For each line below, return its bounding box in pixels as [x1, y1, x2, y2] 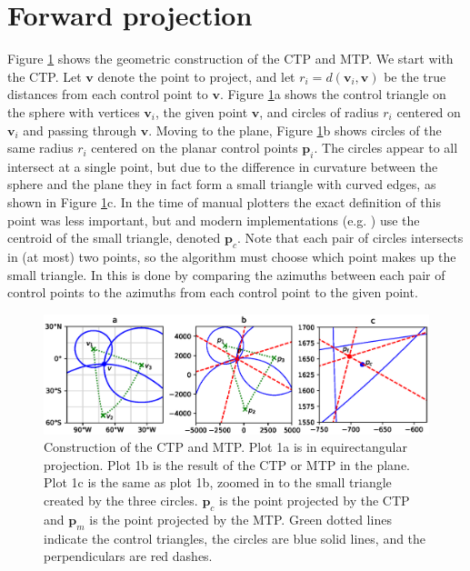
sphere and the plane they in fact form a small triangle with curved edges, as [7, 175, 436, 194]
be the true [384, 66, 446, 85]
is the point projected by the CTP [219, 491, 410, 510]
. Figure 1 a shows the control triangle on [219, 85, 446, 104]
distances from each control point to [7, 85, 208, 104]
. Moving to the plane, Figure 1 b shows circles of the [148, 120, 442, 139]
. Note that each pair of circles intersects [236, 228, 464, 247]
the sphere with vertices [7, 102, 140, 121]
